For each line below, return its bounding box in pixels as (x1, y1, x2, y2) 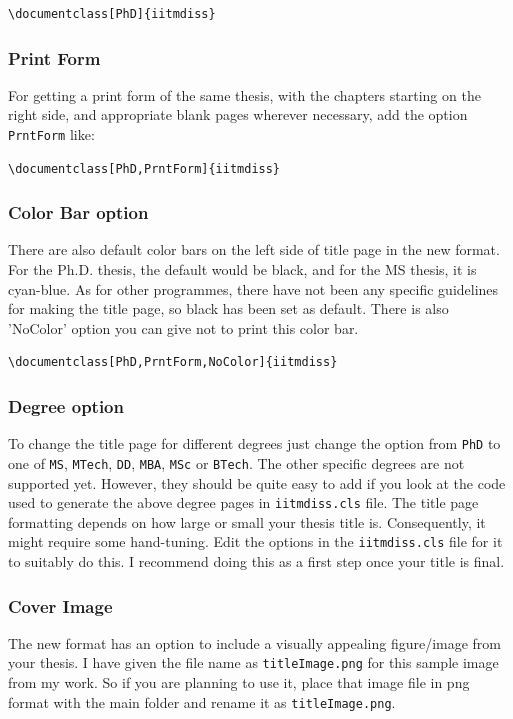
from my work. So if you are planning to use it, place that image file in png (8, 672, 470, 693)
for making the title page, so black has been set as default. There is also (8, 298, 449, 319)
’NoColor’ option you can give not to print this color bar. (8, 317, 359, 338)
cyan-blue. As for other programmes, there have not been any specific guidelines (8, 278, 499, 299)
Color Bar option (8, 200, 149, 225)
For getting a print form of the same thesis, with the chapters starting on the (8, 84, 481, 105)
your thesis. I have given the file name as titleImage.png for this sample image (8, 652, 499, 673)
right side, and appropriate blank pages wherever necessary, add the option (8, 104, 468, 125)
